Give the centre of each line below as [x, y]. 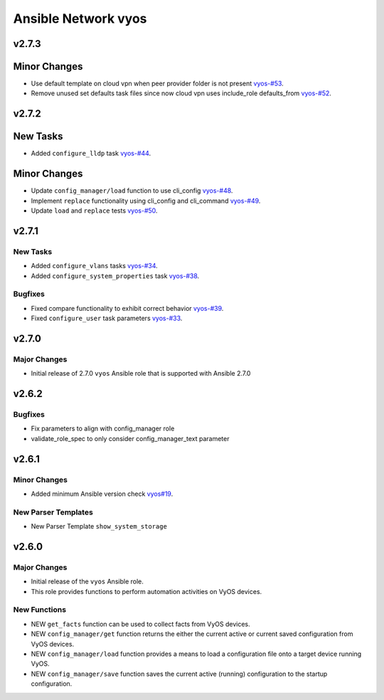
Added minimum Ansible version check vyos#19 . [102, 494]
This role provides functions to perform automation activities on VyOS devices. [146, 591]
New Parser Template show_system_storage [99, 526]
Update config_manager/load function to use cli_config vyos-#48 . [132, 191]
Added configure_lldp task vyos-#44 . [91, 154]
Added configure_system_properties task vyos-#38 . [115, 276]
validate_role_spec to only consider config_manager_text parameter [130, 438]
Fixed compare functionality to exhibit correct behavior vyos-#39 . [127, 308]
